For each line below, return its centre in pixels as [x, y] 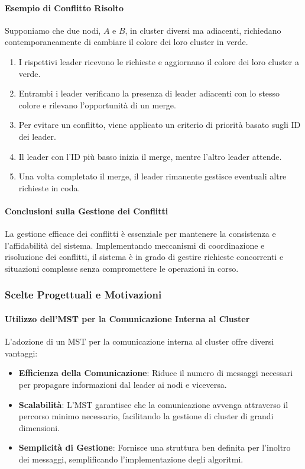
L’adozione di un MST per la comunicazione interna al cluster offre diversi [139, 341]
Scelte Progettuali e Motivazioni [83, 295]
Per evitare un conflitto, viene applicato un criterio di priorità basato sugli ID [160, 125]
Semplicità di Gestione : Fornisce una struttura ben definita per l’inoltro [155, 447]
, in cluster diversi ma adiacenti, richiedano [203, 30]
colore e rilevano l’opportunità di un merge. [97, 105]
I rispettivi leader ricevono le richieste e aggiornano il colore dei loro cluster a [159, 61]
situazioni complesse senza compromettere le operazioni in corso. [122, 268]
